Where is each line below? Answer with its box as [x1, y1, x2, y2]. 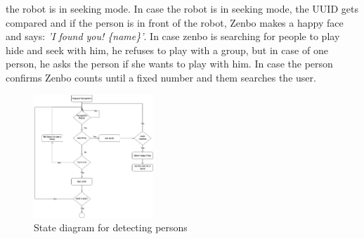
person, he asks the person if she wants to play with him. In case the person [6, 56, 333, 71]
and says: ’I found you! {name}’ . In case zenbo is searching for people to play [6, 29, 340, 44]
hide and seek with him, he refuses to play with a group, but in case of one [6, 42, 328, 57]
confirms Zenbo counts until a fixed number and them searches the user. [6, 70, 316, 84]
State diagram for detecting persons [34, 220, 188, 235]
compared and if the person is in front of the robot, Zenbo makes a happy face [6, 15, 344, 30]
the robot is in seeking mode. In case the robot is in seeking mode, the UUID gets [6, 1, 358, 15]
